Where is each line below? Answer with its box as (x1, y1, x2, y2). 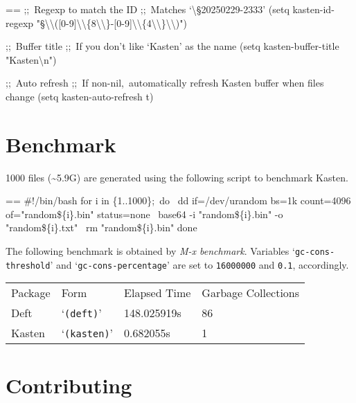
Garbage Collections (202, 285, 300, 301)
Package (11, 285, 51, 301)
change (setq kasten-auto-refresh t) (6, 89, 154, 103)
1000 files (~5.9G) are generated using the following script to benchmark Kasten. (6, 170, 348, 184)
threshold (6, 260, 51, 271)
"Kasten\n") (6, 52, 57, 66)
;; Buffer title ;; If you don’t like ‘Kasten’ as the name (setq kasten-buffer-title (6, 39, 339, 53)
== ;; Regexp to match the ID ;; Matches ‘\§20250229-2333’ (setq (6, 2, 290, 16)
